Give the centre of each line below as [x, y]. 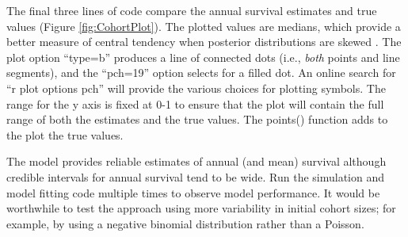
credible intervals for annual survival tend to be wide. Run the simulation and [196, 176]
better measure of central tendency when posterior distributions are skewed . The [204, 42]
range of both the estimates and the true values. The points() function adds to [197, 119]
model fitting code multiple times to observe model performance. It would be [193, 192]
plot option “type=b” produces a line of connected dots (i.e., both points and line [203, 57]
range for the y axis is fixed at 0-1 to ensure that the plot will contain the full [195, 103]
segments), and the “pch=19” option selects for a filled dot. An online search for [201, 73]
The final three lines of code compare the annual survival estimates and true [192, 10]
